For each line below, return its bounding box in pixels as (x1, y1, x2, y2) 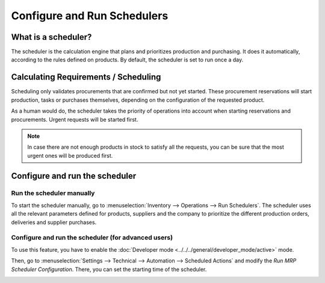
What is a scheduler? (11, 32, 92, 42)
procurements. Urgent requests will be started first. (11, 116, 138, 123)
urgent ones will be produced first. (27, 152, 113, 159)
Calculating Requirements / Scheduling (11, 72, 161, 82)
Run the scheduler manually (11, 189, 95, 197)
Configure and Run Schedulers (11, 9, 169, 22)
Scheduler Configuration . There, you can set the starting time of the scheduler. (11, 266, 207, 273)
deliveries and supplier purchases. (11, 219, 97, 226)
